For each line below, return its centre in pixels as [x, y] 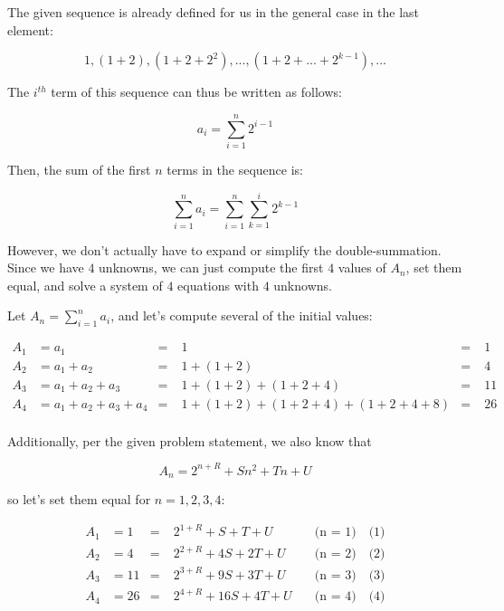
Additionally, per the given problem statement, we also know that [190, 440]
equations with [218, 285]
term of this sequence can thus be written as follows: [196, 92]
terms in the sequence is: [235, 169]
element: [30, 29]
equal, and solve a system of [85, 285]
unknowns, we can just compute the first [211, 267]
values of [362, 267]
